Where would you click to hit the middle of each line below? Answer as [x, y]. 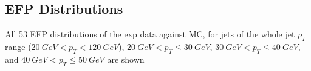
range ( [18, 46]
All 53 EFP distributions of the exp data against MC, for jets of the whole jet [150, 34]
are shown [126, 59]
